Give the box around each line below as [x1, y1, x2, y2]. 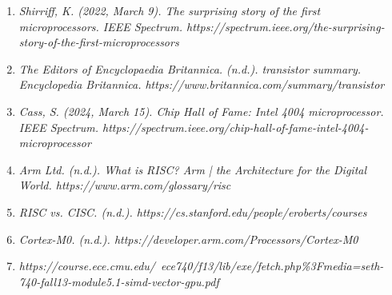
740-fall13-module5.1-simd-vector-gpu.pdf [18, 273, 219, 289]
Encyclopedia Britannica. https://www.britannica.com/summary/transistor [18, 76, 385, 93]
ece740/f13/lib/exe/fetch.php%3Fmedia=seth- [161, 257, 384, 274]
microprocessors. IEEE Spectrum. [18, 18, 183, 34]
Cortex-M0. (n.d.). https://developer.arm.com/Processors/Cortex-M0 [18, 230, 358, 247]
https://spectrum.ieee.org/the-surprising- [186, 18, 385, 34]
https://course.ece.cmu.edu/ [18, 257, 155, 274]
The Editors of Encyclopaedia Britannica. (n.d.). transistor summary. [18, 60, 362, 77]
